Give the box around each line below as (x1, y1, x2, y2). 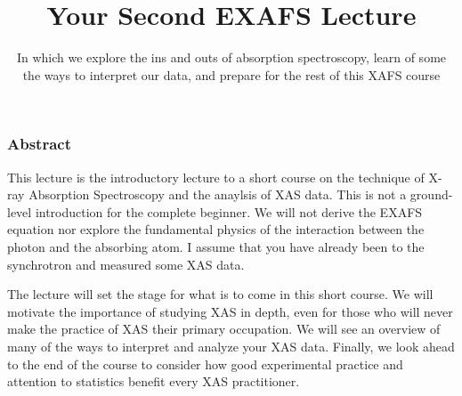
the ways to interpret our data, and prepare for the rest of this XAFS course (22, 65, 441, 84)
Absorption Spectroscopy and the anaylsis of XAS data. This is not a (28, 185, 407, 204)
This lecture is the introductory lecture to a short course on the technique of (7, 167, 425, 186)
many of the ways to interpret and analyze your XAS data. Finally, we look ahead (7, 336, 455, 355)
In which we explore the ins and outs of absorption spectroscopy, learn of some (16, 48, 447, 67)
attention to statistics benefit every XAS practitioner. (7, 372, 300, 391)
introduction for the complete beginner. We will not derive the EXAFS (35, 202, 423, 221)
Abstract (7, 133, 71, 155)
